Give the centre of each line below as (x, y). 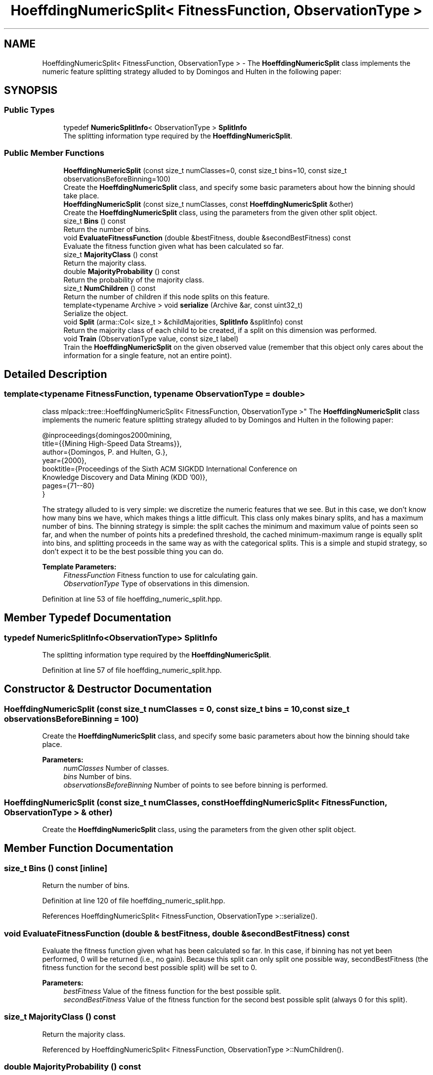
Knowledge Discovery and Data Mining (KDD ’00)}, (125, 477)
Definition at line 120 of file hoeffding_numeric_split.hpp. (134, 901)
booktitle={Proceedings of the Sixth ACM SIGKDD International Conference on (170, 468)
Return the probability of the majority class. (134, 280)
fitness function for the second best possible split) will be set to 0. (150, 967)
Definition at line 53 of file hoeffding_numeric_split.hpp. (132, 599)
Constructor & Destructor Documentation (108, 689)
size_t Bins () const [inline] (56, 868)
